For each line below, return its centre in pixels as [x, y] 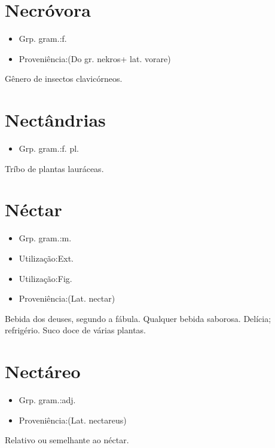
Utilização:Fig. [45, 278]
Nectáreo [43, 371]
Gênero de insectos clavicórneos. [64, 79]
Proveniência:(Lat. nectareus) [73, 420]
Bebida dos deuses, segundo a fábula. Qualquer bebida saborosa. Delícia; [138, 318]
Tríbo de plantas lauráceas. [54, 168]
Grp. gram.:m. [45, 238]
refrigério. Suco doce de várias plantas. [75, 330]
